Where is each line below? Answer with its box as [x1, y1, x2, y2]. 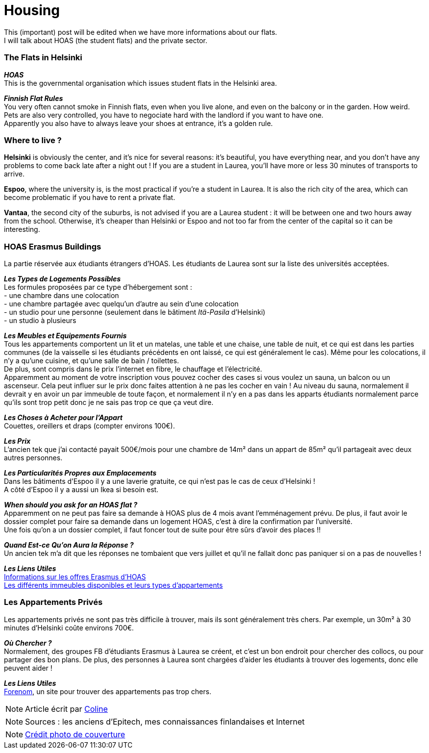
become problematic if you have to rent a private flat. [4, 193, 176, 202]
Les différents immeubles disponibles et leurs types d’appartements [4, 581, 223, 589]
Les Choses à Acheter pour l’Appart [4, 413, 123, 422]
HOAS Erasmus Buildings [4, 241, 101, 251]
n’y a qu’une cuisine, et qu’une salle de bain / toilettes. [4, 356, 179, 365]
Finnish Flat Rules [4, 94, 63, 102]
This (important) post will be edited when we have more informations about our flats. [4, 27, 278, 36]
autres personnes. [4, 453, 63, 462]
